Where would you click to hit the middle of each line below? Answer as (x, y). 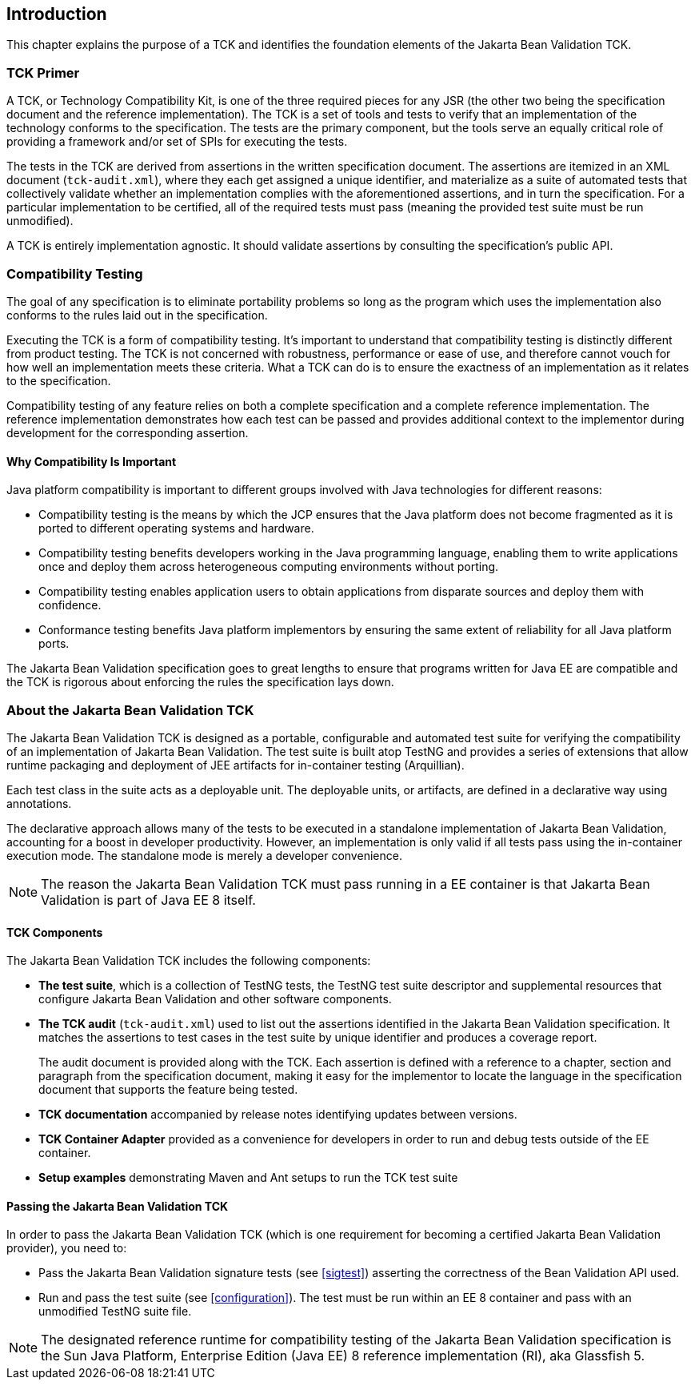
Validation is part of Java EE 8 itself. (148, 900)
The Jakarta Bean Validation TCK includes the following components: (189, 961)
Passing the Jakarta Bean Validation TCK (118, 1206)
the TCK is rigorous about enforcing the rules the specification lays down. (200, 682)
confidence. (70, 605)
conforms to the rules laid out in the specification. (137, 315)
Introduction (57, 14)
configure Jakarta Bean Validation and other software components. (215, 999)
